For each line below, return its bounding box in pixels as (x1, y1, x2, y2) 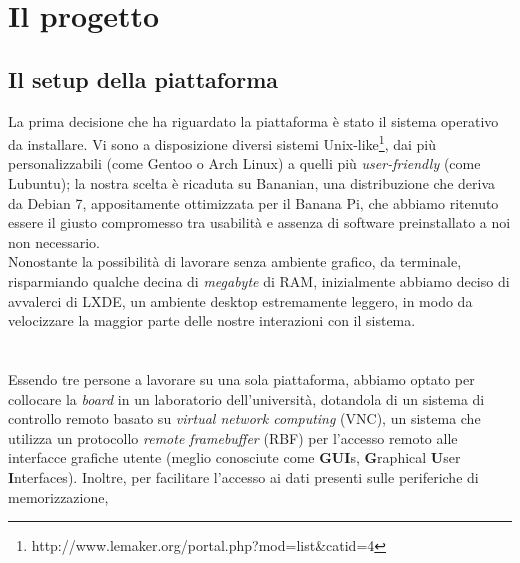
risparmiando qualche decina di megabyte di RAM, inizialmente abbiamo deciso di (8, 270, 510, 291)
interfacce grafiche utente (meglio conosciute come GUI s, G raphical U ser (8, 447, 461, 468)
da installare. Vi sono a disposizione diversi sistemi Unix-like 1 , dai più (8, 131, 437, 154)
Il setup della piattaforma (8, 63, 279, 94)
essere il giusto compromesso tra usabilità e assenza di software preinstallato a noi (8, 212, 511, 233)
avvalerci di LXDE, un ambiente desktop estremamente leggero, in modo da (8, 290, 473, 311)
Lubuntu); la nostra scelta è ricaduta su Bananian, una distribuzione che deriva (8, 173, 496, 194)
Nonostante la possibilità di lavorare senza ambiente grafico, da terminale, (8, 251, 462, 272)
